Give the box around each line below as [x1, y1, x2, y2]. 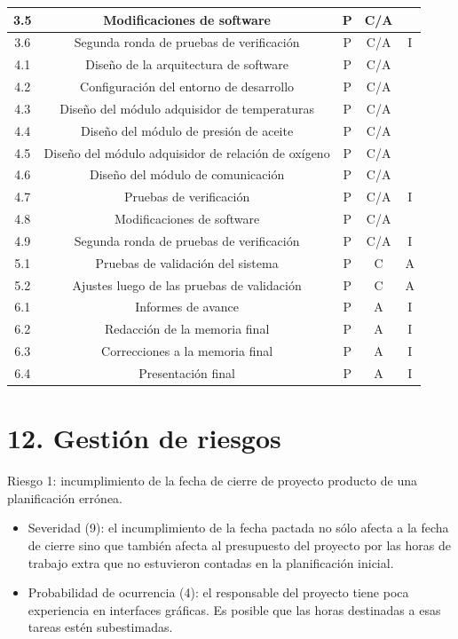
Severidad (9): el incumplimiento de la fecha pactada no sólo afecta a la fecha [28, 518, 449, 537]
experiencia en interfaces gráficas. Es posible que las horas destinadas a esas [28, 600, 441, 619]
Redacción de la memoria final [104, 319, 270, 338]
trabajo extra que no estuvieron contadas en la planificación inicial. [28, 553, 394, 572]
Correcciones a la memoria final [101, 342, 273, 360]
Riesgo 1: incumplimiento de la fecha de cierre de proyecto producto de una [7, 471, 418, 490]
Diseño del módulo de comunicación [90, 165, 285, 184]
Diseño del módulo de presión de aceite [81, 121, 294, 139]
